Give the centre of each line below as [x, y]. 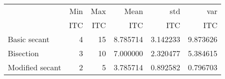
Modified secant [35, 67]
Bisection [23, 53]
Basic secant [29, 39]
